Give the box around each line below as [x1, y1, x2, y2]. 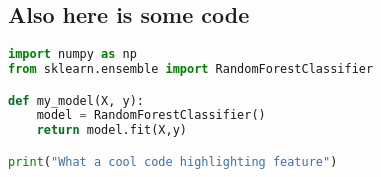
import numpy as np [8, 47, 137, 62]
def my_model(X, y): [8, 93, 145, 108]
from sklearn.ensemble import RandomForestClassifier [8, 62, 374, 77]
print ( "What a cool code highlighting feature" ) [8, 154, 338, 169]
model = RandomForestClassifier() [36, 108, 266, 123]
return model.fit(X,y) [36, 123, 187, 138]
